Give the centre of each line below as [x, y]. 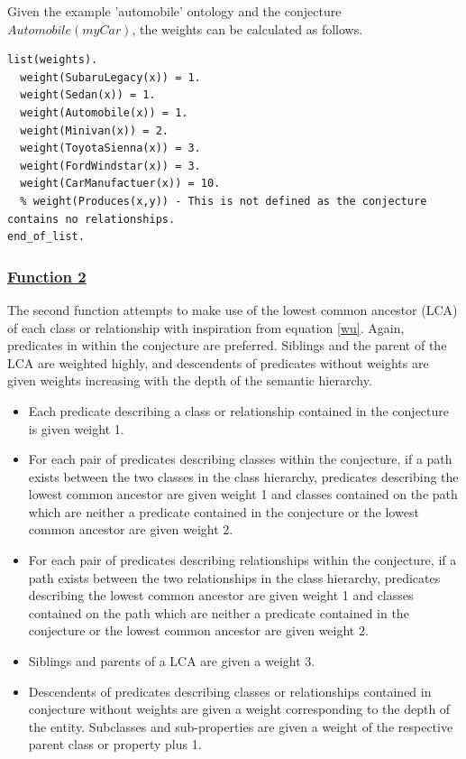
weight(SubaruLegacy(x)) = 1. [110, 77]
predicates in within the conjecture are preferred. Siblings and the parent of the [227, 345]
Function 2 [47, 276]
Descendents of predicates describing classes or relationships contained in [230, 691]
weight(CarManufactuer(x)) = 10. [120, 184]
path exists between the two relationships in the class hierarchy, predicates [234, 577]
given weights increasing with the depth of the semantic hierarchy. [190, 380]
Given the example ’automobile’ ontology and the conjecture [174, 11]
